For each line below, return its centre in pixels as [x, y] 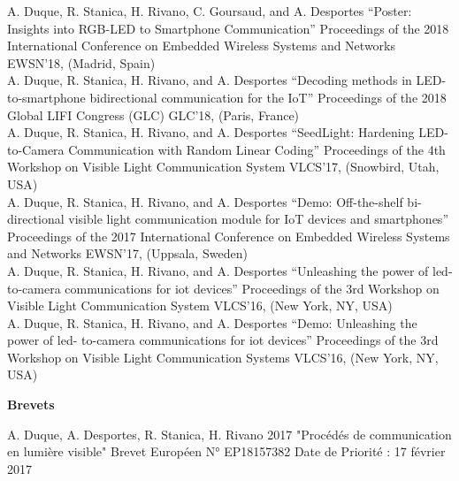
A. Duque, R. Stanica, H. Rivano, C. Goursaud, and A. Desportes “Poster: [210, 11]
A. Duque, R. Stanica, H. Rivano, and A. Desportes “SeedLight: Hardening [211, 132]
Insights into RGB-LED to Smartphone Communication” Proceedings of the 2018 [228, 28]
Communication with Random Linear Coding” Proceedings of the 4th [257, 149]
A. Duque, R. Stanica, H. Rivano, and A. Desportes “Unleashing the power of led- [230, 270]
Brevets [31, 405]
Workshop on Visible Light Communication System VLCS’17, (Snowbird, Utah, [223, 167]
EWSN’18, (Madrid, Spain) [81, 62]
